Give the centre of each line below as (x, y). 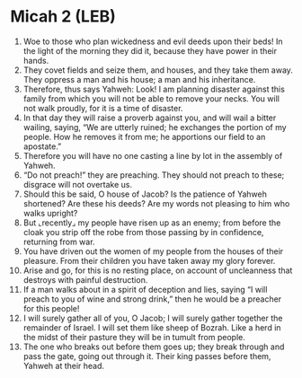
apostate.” (42, 146)
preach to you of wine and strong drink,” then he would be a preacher (152, 299)
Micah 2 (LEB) (63, 17)
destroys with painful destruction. (85, 279)
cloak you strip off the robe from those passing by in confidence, (143, 232)
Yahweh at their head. (64, 365)
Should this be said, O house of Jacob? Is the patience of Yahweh (145, 194)
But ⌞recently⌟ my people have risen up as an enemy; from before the (152, 223)
